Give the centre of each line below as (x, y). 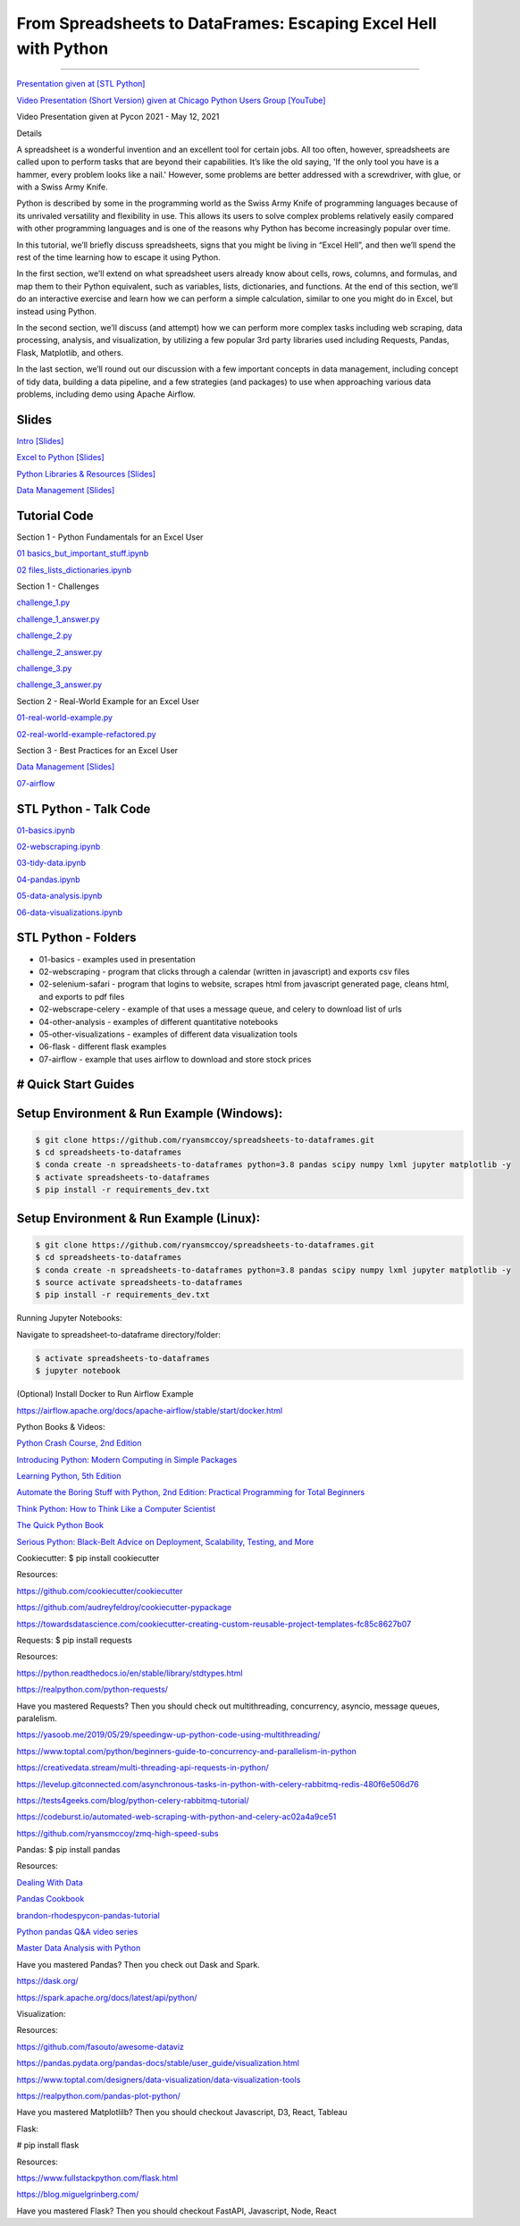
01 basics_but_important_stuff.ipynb (83, 553)
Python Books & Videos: (61, 1426)
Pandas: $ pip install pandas (68, 1850)
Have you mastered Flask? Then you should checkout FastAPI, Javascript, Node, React (176, 2211)
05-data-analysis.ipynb (59, 896)
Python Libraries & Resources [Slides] (86, 474)
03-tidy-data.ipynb (51, 863)
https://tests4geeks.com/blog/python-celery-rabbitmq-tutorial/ (133, 1800)
